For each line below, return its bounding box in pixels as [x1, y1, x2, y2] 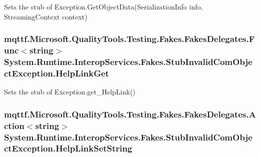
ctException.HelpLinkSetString [4, 142, 132, 154]
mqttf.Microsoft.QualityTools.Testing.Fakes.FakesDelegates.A [4, 107, 256, 120]
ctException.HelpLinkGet [4, 66, 109, 79]
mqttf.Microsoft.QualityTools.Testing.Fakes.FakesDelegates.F [4, 32, 255, 45]
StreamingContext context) [4, 11, 88, 21]
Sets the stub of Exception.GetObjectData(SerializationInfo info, [4, 1, 203, 11]
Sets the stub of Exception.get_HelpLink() [4, 86, 136, 97]
